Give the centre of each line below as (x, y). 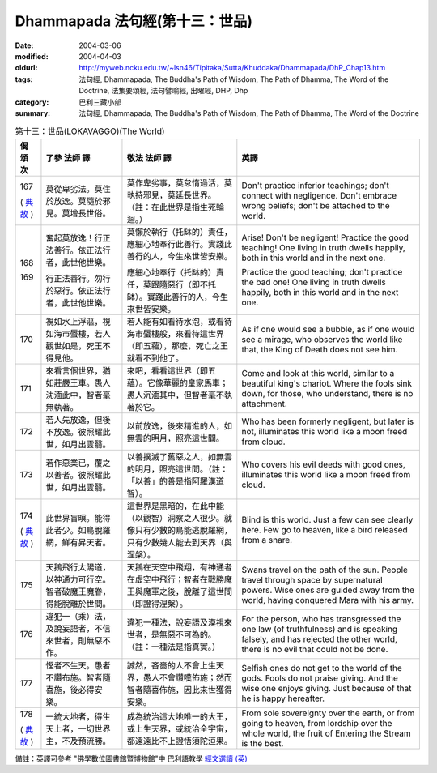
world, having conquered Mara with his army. (328, 600)
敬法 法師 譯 (149, 158)
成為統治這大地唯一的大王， (179, 716)
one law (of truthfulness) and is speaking (320, 629)
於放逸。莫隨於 (74, 201)
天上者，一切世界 (78, 728)
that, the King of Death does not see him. (320, 349)
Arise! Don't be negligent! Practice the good (325, 237)
